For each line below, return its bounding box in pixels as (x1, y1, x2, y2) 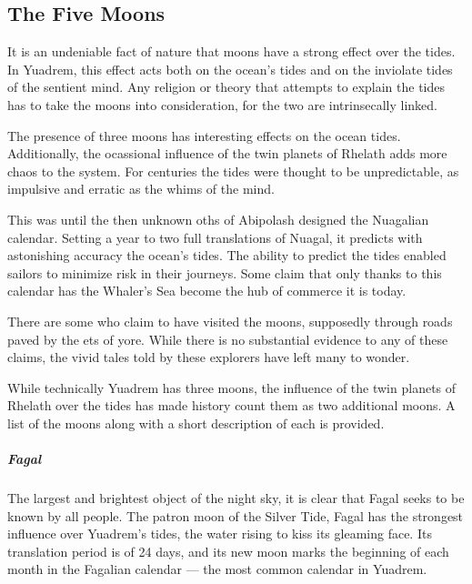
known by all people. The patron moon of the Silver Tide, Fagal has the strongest (7, 506, 464, 525)
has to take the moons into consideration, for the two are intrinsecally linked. (7, 95, 437, 114)
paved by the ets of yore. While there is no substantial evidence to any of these (7, 329, 448, 348)
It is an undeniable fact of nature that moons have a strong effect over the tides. (7, 42, 456, 61)
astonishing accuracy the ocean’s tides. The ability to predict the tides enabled (7, 246, 447, 265)
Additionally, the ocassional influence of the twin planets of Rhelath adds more (7, 144, 447, 163)
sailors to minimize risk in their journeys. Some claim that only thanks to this (7, 263, 442, 282)
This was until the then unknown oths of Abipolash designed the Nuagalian (7, 209, 429, 228)
